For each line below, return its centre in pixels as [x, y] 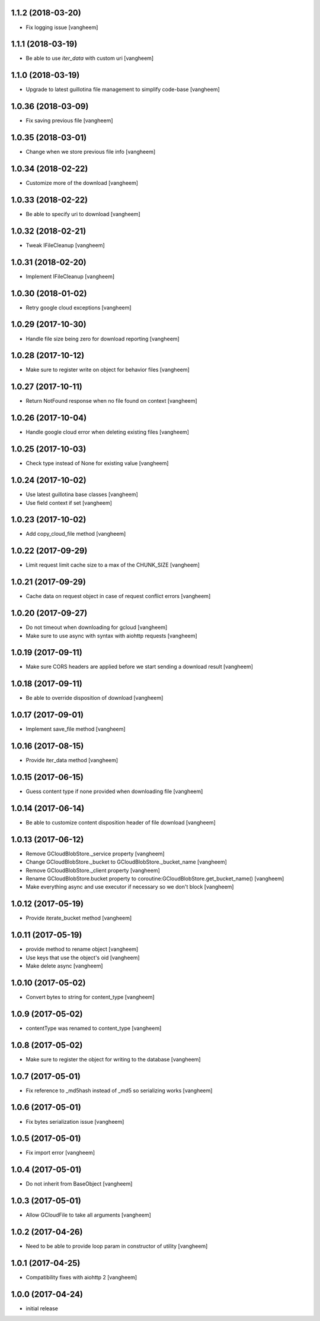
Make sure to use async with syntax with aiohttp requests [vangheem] [112, 636]
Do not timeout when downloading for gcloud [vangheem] [97, 627]
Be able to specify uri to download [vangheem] [83, 214]
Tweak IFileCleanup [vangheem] [65, 245]
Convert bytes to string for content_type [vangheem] [90, 997]
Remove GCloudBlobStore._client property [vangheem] [93, 870]
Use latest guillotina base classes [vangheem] [82, 494]
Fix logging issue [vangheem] [62, 27]
